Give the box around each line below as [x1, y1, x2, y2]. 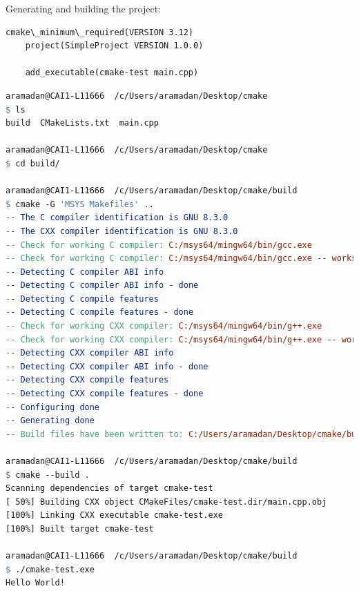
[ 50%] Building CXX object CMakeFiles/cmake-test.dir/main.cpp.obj [6, 496, 327, 507]
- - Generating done [6, 416, 95, 426]
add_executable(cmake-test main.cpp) [25, 68, 199, 78]
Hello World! [6, 578, 65, 588]
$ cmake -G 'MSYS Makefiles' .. [6, 199, 154, 209]
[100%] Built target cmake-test [6, 523, 154, 534]
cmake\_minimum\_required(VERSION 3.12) [6, 27, 194, 37]
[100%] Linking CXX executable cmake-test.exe [6, 510, 223, 521]
